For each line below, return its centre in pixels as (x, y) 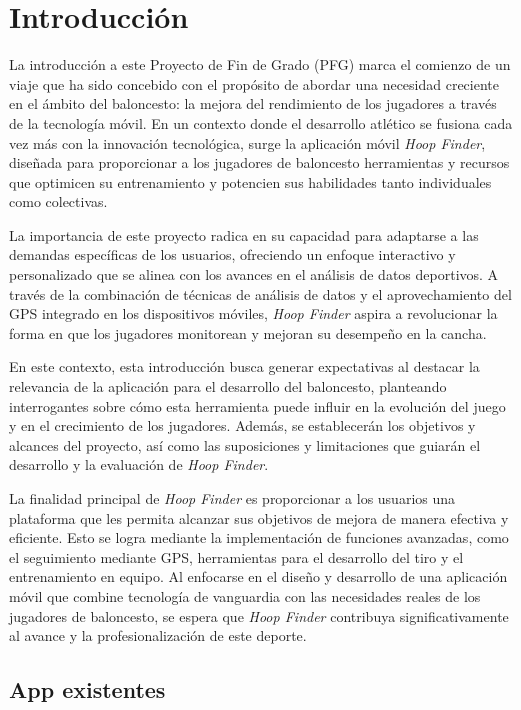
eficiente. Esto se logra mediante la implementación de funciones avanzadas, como (259, 537)
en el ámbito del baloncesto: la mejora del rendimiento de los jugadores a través (253, 103)
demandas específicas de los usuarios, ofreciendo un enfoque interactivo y (232, 254)
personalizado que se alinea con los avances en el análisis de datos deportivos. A (254, 274)
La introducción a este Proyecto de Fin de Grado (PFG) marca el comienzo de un (260, 64)
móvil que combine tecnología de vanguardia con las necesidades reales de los (245, 595)
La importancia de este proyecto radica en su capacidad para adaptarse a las (244, 234)
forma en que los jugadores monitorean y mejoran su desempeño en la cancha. (248, 332)
